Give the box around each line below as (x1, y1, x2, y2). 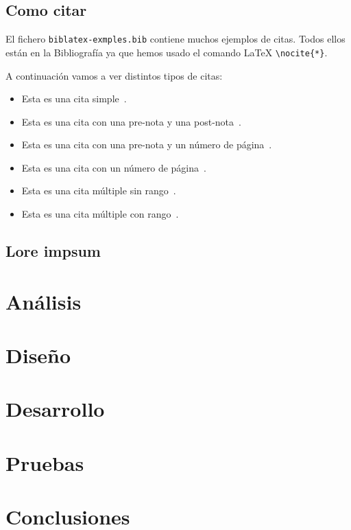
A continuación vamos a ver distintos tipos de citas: (5, 68, 223, 82)
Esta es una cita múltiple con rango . (21, 207, 179, 221)
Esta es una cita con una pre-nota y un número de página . (21, 137, 272, 152)
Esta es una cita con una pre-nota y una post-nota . (21, 114, 241, 128)
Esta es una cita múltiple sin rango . (21, 183, 176, 198)
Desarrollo (5, 395, 105, 423)
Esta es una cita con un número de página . (21, 160, 206, 174)
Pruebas (5, 448, 84, 476)
